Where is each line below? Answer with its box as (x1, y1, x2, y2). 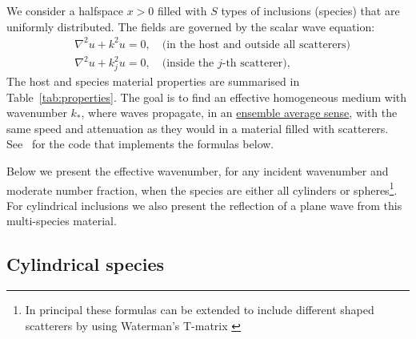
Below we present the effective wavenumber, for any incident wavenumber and (6, 162, 389, 179)
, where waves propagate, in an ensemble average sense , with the (81, 104, 398, 121)
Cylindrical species (6, 252, 165, 276)
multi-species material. (6, 212, 117, 229)
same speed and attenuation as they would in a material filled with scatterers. (6, 119, 389, 136)
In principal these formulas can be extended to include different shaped (25, 301, 374, 318)
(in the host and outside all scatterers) (162, 38, 350, 50)
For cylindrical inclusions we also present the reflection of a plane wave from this (6, 196, 402, 213)
